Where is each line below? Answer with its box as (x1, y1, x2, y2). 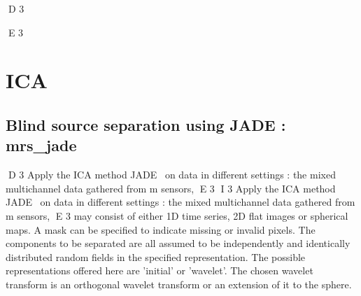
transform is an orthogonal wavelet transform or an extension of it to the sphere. (6, 276, 352, 291)
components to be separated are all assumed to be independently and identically (6, 236, 351, 251)
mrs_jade (6, 134, 77, 156)
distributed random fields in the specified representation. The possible (6, 249, 306, 264)
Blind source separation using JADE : (6, 113, 286, 135)
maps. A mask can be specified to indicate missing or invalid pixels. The (6, 222, 316, 237)
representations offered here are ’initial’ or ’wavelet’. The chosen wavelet (6, 263, 313, 278)
